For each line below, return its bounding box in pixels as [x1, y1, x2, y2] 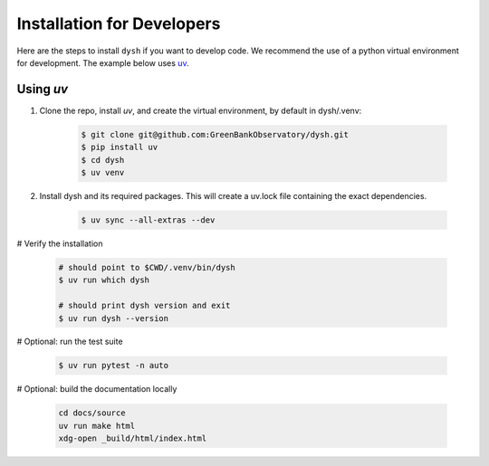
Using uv [16, 81, 68, 97]
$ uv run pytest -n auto [58, 360, 169, 371]
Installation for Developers [16, 14, 221, 33]
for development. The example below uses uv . [16, 57, 189, 68]
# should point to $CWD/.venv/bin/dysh [58, 262, 235, 272]
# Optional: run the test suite [16, 336, 123, 347]
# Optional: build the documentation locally [16, 384, 177, 395]
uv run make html [58, 421, 136, 431]
